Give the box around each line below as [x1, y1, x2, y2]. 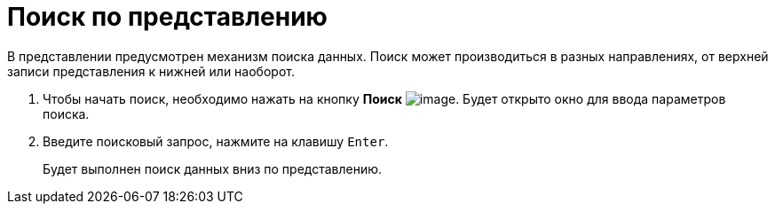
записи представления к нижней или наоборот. [7, 63, 295, 79]
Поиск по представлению [7, 2, 328, 32]
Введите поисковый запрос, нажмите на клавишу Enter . [43, 133, 389, 149]
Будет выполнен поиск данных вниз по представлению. [43, 160, 383, 176]
